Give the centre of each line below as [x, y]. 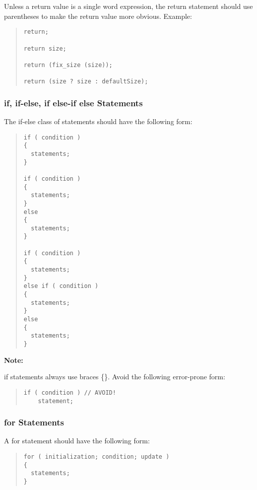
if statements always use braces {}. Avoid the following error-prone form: [115, 377]
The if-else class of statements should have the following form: [98, 121]
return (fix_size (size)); [68, 65]
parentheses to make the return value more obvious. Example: [98, 16]
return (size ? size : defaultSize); [86, 82]
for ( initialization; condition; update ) [96, 456]
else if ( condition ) [61, 286]
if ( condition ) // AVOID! [70, 392]
